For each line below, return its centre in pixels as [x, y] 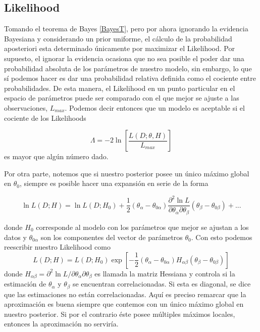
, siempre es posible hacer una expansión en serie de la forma [114, 183]
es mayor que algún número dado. [56, 156]
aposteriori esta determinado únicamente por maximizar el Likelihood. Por [119, 48]
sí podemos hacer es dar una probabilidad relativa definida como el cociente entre [130, 78]
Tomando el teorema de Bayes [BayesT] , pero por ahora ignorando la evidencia [126, 29]
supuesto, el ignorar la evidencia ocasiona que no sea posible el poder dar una [124, 58]
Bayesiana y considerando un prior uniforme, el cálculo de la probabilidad [118, 38]
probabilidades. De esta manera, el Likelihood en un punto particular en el [120, 88]
